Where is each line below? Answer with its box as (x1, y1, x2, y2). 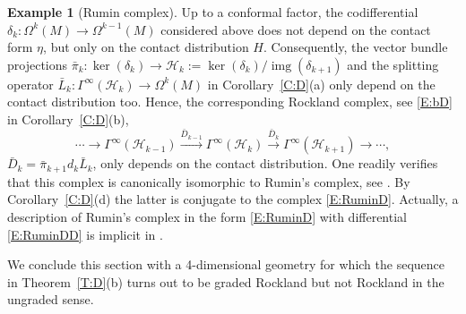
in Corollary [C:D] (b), (7, 109, 129, 128)
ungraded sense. (7, 290, 94, 309)
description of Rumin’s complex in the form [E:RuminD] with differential (7, 207, 407, 225)
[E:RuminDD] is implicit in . (7, 225, 163, 243)
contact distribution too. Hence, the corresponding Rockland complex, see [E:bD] (7, 92, 453, 111)
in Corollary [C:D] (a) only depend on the (207, 74, 436, 93)
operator (7, 74, 54, 93)
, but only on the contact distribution (43, 38, 249, 56)
